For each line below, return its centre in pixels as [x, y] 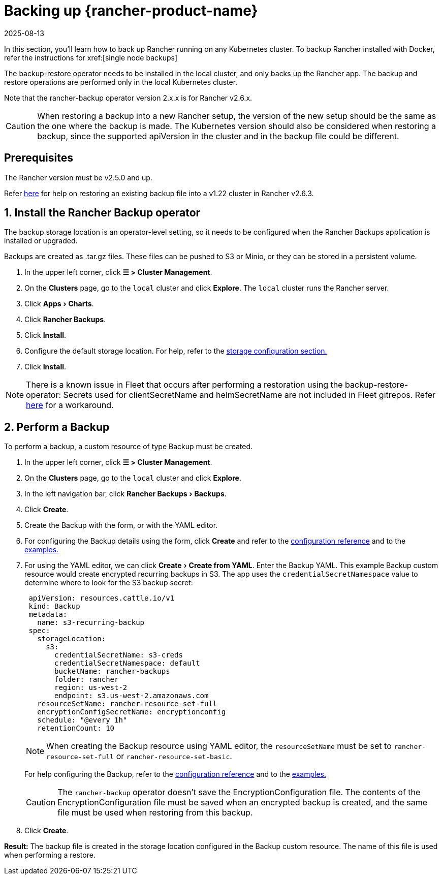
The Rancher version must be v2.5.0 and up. [78, 177]
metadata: [48, 615]
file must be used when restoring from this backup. [155, 813]
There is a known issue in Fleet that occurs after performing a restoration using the [184, 385]
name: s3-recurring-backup [91, 623]
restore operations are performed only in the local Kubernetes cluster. [121, 82]
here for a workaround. [70, 405]
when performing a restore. [50, 855]
